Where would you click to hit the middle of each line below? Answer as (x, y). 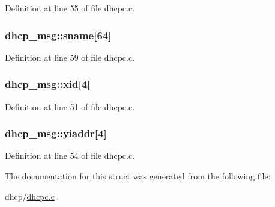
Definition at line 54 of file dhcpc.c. (70, 156)
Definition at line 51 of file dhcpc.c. (70, 106)
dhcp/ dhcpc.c (30, 196)
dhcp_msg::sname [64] (58, 35)
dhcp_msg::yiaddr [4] (56, 133)
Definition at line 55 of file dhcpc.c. (70, 8)
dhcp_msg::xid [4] (48, 84)
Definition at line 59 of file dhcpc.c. (70, 57)
